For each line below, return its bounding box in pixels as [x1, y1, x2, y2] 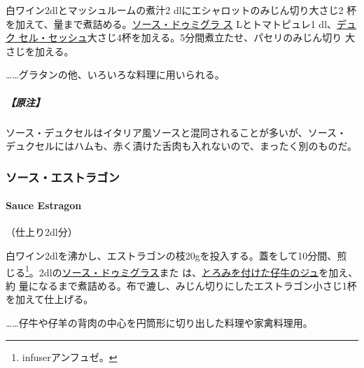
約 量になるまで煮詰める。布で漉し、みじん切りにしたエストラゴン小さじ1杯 [6, 278, 357, 292]
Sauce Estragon [6, 198, 82, 213]
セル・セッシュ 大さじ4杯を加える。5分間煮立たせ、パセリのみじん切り [18, 30, 342, 45]
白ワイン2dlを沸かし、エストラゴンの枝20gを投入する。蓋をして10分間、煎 [6, 248, 347, 262]
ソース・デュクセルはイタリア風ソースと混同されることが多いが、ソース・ [6, 125, 347, 139]
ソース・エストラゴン [6, 168, 120, 185]
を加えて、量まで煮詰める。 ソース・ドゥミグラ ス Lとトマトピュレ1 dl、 [6, 16, 337, 31]
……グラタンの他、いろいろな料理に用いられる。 [6, 67, 225, 82]
